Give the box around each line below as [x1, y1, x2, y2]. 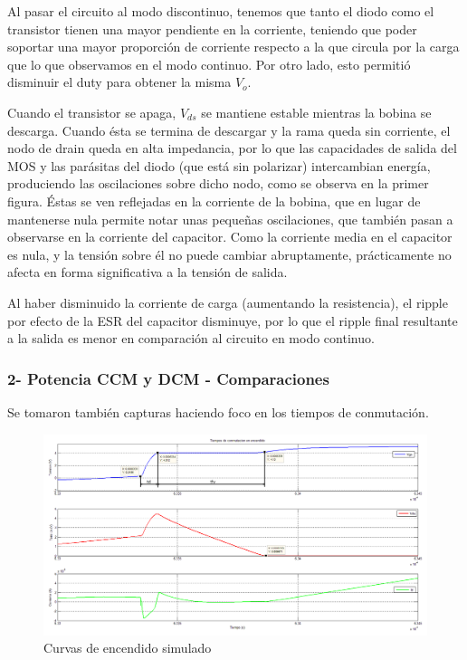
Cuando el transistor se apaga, [7, 102, 176, 121]
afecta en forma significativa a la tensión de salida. [7, 263, 288, 282]
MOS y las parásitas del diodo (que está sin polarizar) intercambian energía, [7, 156, 431, 175]
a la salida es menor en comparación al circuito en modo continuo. [7, 329, 375, 348]
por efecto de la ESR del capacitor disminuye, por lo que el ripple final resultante [7, 311, 458, 330]
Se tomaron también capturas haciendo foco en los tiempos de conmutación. [7, 402, 429, 421]
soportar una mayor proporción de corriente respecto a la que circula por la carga [7, 37, 460, 56]
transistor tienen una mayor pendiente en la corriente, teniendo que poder [7, 19, 417, 38]
